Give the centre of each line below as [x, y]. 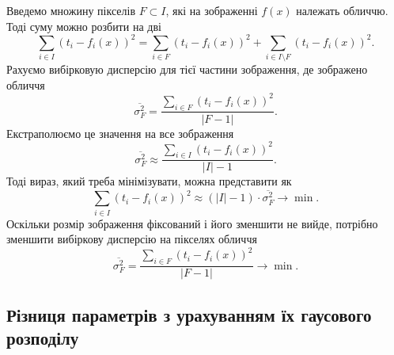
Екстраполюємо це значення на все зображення [120, 133]
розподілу [43, 337]
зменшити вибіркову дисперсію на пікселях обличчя [132, 239]
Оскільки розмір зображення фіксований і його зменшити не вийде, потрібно [192, 223]
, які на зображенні [212, 10]
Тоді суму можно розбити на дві [84, 26]
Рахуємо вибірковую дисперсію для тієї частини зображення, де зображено [187, 69]
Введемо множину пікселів [71, 10]
